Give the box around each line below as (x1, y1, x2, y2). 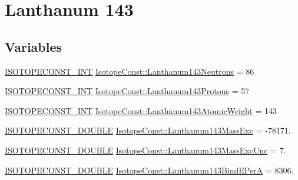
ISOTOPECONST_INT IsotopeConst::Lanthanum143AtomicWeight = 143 (5, 104, 277, 116)
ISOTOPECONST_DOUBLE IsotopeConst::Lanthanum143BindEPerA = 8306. (5, 164, 294, 176)
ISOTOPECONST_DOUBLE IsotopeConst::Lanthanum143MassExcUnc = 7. (5, 144, 286, 156)
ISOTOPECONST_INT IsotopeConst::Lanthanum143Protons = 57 (5, 85, 250, 97)
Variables (5, 37, 62, 55)
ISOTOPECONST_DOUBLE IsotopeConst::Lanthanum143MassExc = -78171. (5, 124, 291, 136)
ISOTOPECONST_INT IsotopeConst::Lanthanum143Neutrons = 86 (5, 65, 254, 77)
